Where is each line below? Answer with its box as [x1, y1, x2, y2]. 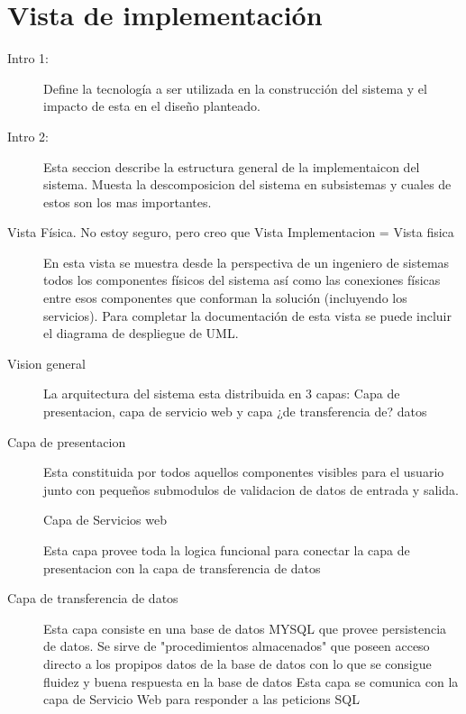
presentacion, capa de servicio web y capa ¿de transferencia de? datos [43, 402, 427, 421]
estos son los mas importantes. [43, 192, 212, 211]
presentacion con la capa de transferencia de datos [43, 558, 321, 577]
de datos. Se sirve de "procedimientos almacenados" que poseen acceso [43, 636, 430, 655]
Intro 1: [7, 49, 49, 68]
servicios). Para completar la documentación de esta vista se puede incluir [43, 306, 452, 325]
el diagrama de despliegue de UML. [43, 324, 239, 343]
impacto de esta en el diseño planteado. [43, 96, 260, 115]
